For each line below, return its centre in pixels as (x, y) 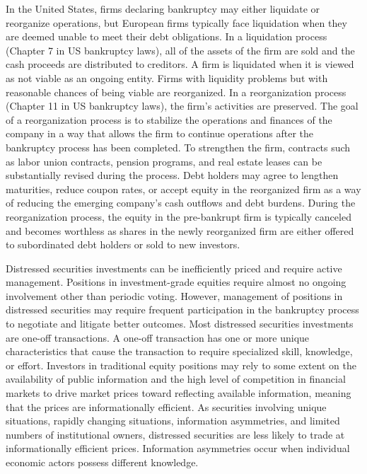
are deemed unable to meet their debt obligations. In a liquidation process (167, 36)
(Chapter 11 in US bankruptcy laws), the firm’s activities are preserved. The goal (182, 106)
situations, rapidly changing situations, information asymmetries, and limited (173, 421)
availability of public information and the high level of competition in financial (176, 379)
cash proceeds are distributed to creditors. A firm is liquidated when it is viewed (180, 64)
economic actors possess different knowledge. (102, 462)
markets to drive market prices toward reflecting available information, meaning (179, 393)
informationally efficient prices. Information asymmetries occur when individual (178, 448)
